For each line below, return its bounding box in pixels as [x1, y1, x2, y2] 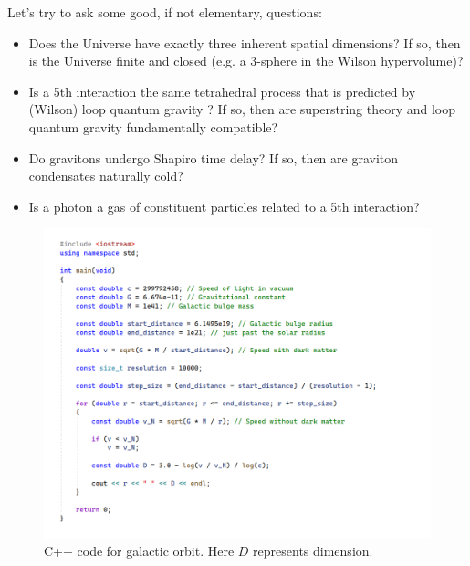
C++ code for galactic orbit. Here [44, 541, 235, 561]
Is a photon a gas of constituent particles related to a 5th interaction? [28, 196, 420, 215]
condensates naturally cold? [28, 166, 183, 185]
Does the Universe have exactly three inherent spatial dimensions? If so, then [28, 33, 461, 52]
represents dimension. [253, 541, 373, 561]
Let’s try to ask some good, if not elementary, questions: [7, 3, 322, 21]
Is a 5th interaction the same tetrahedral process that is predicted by [28, 81, 416, 100]
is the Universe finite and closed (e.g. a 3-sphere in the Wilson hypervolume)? [28, 51, 464, 70]
